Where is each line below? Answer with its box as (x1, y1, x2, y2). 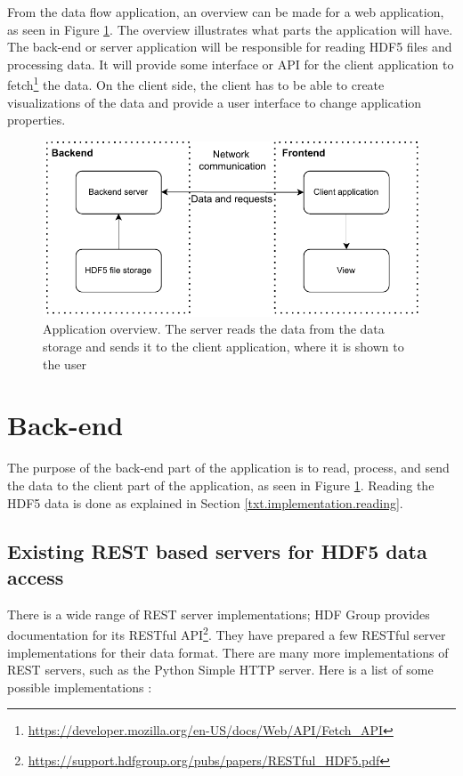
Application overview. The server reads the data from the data (43, 319, 385, 338)
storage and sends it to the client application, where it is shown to (43, 337, 404, 356)
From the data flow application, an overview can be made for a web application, (7, 3, 444, 20)
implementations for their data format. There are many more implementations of (7, 643, 449, 661)
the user (43, 354, 87, 373)
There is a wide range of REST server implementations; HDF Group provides (7, 604, 430, 623)
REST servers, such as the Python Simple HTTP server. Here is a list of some (7, 660, 434, 679)
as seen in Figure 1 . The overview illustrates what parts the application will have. (7, 20, 453, 38)
